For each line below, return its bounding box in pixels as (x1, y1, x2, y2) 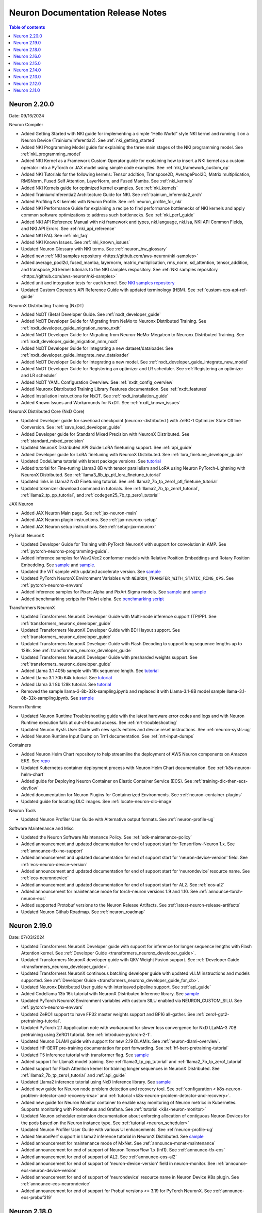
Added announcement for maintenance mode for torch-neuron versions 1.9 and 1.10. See (21, 888, 198, 895)
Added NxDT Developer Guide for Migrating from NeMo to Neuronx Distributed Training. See (21, 318, 206, 324)
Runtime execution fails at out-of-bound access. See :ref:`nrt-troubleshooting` (21, 720, 178, 725)
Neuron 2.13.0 (13, 74, 41, 80)
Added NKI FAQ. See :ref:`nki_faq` (21, 232, 89, 238)
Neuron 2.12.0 (13, 81, 41, 86)
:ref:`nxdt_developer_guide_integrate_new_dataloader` (21, 352, 130, 358)
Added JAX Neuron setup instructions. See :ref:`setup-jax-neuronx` (21, 524, 156, 529)
